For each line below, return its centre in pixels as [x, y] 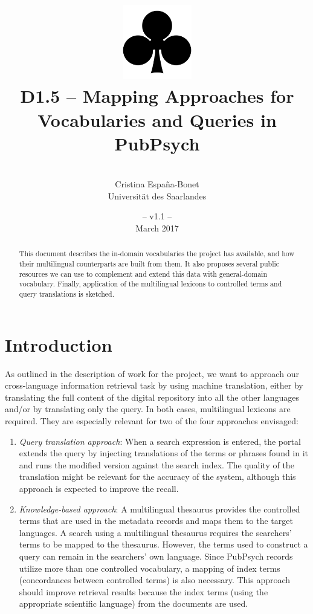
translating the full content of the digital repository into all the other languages [152, 397]
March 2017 [157, 228]
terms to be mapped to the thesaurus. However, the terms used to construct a [163, 544]
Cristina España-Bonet [157, 184]
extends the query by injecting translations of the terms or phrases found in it [164, 453]
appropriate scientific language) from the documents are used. [134, 603]
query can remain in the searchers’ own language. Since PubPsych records [156, 556]
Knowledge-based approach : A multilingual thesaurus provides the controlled [160, 509]
